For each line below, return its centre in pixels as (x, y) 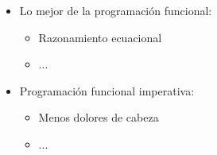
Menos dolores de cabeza (99, 117)
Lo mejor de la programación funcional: (116, 10)
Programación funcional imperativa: (107, 90)
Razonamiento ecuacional (100, 37)
